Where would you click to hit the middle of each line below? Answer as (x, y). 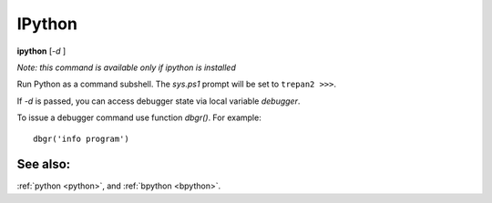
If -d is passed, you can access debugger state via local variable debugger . (159, 101)
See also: (44, 164)
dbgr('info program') (81, 138)
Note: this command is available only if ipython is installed (127, 67)
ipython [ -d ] (41, 51)
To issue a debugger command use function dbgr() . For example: (139, 117)
